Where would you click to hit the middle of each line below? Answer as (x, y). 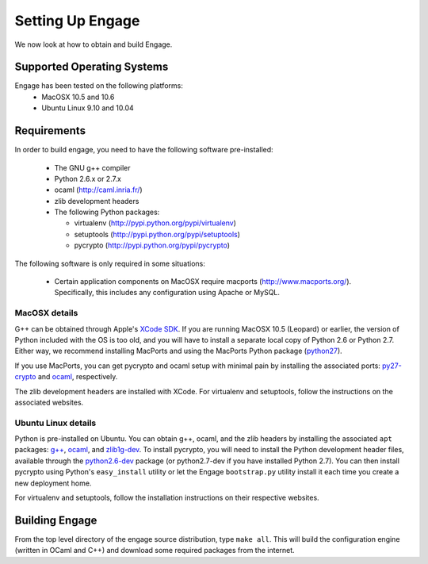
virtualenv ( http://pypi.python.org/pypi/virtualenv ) (155, 223)
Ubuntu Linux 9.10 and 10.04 (88, 108)
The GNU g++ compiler (92, 167)
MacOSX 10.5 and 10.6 (78, 97)
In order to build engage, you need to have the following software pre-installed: (144, 150)
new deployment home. (53, 483)
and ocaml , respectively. (78, 377)
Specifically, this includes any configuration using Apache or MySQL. (167, 293)
